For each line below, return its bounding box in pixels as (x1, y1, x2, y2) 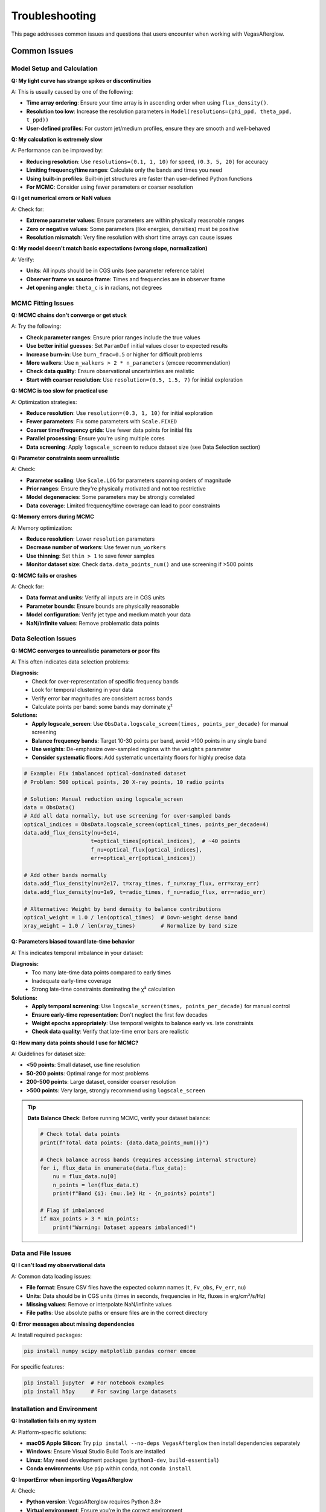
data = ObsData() (24, 804, 75, 810)
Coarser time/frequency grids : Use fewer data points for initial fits (26, 426, 193, 434)
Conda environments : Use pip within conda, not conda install (26, 1465, 191, 1472)
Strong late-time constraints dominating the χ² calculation (31, 986, 175, 993)
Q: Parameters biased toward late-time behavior (11, 938, 135, 945)
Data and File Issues (11, 1249, 72, 1257)
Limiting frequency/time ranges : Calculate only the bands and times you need (26, 166, 223, 174)
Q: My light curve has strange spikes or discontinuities (11, 77, 152, 84)
